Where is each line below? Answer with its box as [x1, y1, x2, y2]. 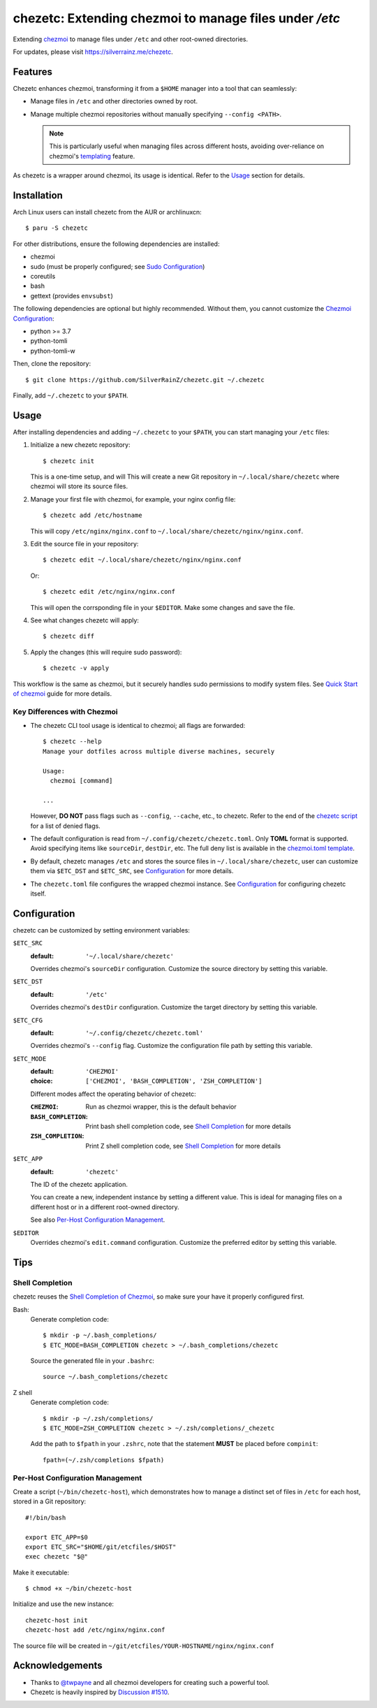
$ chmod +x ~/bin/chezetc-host [25, 1584, 133, 1593]
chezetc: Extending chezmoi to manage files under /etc [13, 10, 341, 26]
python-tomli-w [30, 346, 76, 355]
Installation [13, 189, 63, 201]
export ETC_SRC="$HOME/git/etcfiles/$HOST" [25, 1542, 177, 1551]
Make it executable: [13, 1568, 70, 1577]
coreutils [30, 272, 56, 281]
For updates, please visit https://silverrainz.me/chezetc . [13, 48, 174, 56]
